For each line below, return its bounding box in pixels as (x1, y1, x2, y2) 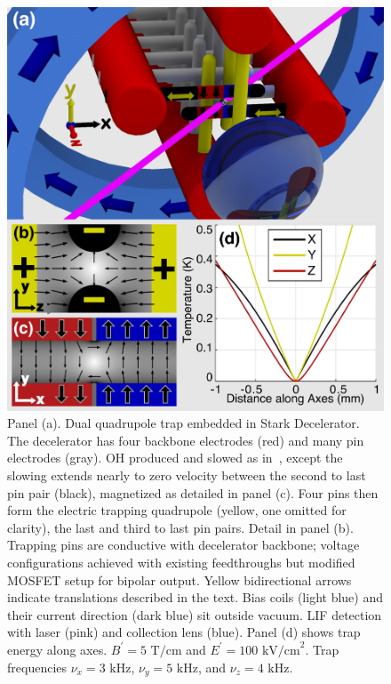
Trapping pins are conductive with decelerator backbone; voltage (7, 535, 360, 554)
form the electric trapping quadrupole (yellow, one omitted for (7, 501, 347, 519)
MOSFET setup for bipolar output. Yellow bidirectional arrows (7, 570, 352, 589)
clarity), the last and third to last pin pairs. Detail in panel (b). (7, 518, 354, 536)
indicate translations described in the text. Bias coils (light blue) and (7, 588, 384, 607)
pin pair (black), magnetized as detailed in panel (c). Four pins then (7, 483, 379, 502)
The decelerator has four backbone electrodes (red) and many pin (7, 431, 364, 449)
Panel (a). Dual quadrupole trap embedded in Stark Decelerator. (7, 414, 360, 432)
